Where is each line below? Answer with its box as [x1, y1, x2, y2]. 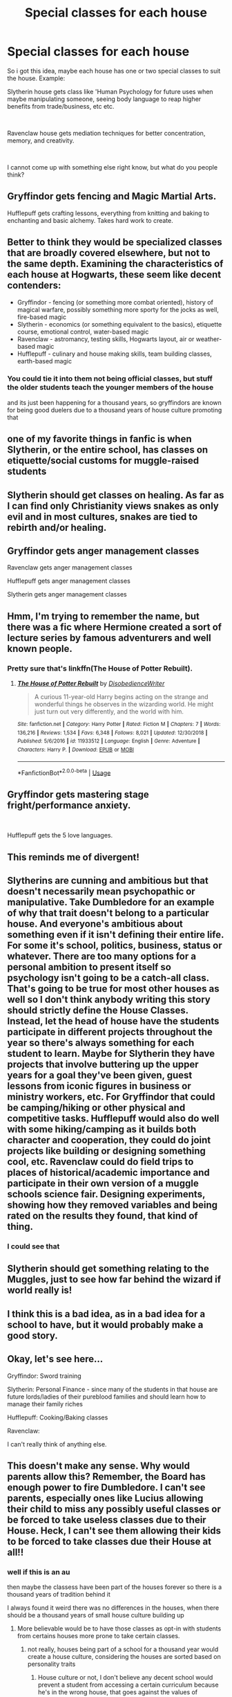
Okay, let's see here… [7, 1353, 104, 1365]
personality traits [27, 1660, 76, 1669]
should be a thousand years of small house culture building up [7, 1611, 184, 1619]
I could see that [7, 1241, 60, 1251]
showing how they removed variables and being [7, 1199, 218, 1211]
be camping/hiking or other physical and [7, 1102, 186, 1114]
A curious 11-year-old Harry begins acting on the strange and [34, 693, 209, 701]
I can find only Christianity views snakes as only [7, 500, 219, 511]
